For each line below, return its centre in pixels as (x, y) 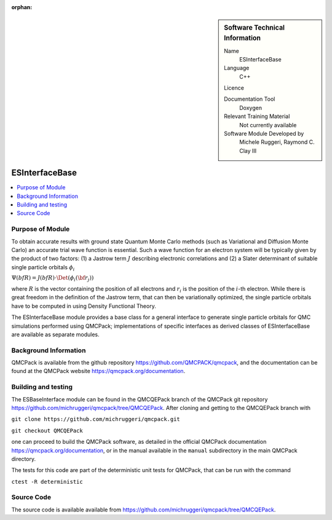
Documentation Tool (250, 99)
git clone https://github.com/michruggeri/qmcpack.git (96, 419)
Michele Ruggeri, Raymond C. (277, 142)
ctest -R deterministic (47, 482)
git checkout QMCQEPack (47, 431)
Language (237, 68)
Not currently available (268, 125)
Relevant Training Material (257, 116)
